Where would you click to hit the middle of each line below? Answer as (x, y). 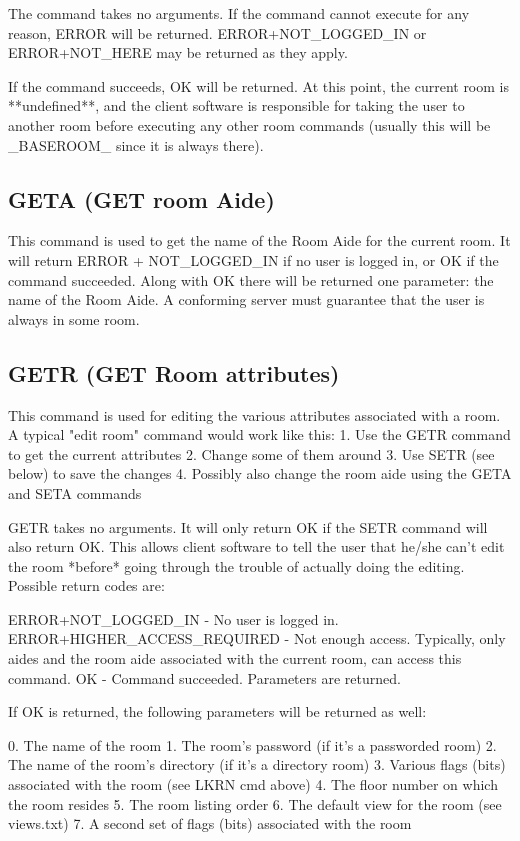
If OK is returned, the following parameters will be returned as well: (217, 711)
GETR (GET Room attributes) (174, 372)
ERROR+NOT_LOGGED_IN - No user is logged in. (173, 618)
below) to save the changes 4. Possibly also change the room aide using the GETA (260, 473)
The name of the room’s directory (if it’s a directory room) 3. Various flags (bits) (257, 764)
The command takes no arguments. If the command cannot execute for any (239, 13)
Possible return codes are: (86, 585)
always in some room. (74, 318)
